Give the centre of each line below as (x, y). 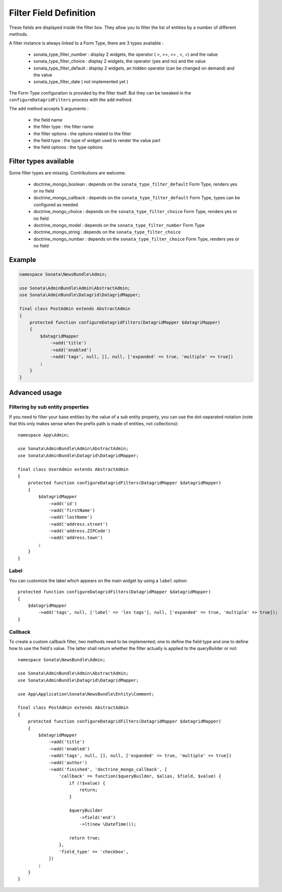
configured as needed (56, 205)
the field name (48, 120)
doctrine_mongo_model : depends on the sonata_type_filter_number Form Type (119, 225)
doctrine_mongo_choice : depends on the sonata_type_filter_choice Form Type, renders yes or (135, 212)
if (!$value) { (87, 783)
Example (22, 260)
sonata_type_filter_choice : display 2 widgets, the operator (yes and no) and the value (120, 61)
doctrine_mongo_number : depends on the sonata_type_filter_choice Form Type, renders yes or (136, 239)
